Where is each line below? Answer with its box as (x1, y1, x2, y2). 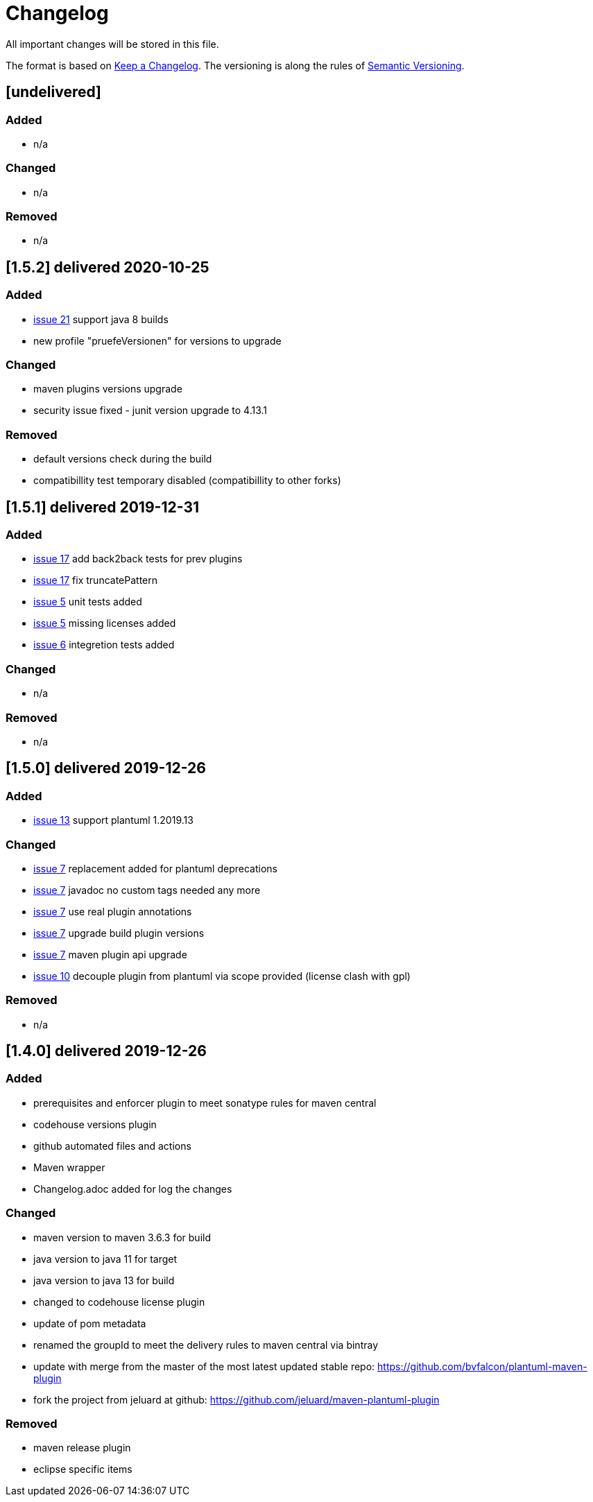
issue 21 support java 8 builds (33, 313, 169, 325)
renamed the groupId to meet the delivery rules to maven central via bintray (33, 1338, 378, 1351)
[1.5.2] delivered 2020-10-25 (6, 258, 209, 276)
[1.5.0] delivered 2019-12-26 (6, 759, 206, 777)
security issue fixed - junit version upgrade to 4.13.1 (33, 404, 267, 417)
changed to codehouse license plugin (33, 1295, 205, 1308)
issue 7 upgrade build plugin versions (33, 926, 205, 939)
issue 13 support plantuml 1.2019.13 (33, 814, 194, 827)
